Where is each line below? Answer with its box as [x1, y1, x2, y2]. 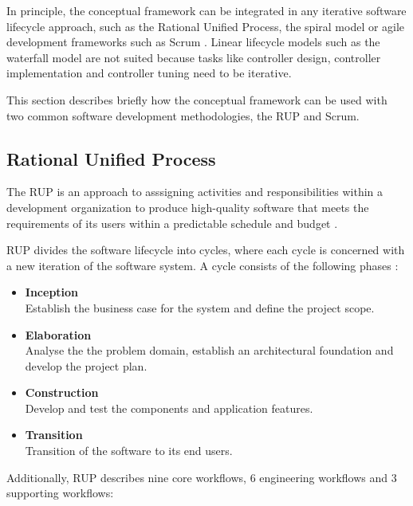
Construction [25, 384, 99, 401]
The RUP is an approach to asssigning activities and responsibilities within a [6, 183, 383, 200]
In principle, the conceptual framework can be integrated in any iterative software [6, 2, 407, 18]
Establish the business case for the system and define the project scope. [25, 299, 375, 316]
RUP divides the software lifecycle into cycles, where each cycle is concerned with [6, 241, 405, 258]
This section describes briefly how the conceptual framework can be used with [6, 91, 387, 108]
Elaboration [25, 326, 92, 343]
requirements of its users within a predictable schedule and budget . [6, 214, 338, 231]
